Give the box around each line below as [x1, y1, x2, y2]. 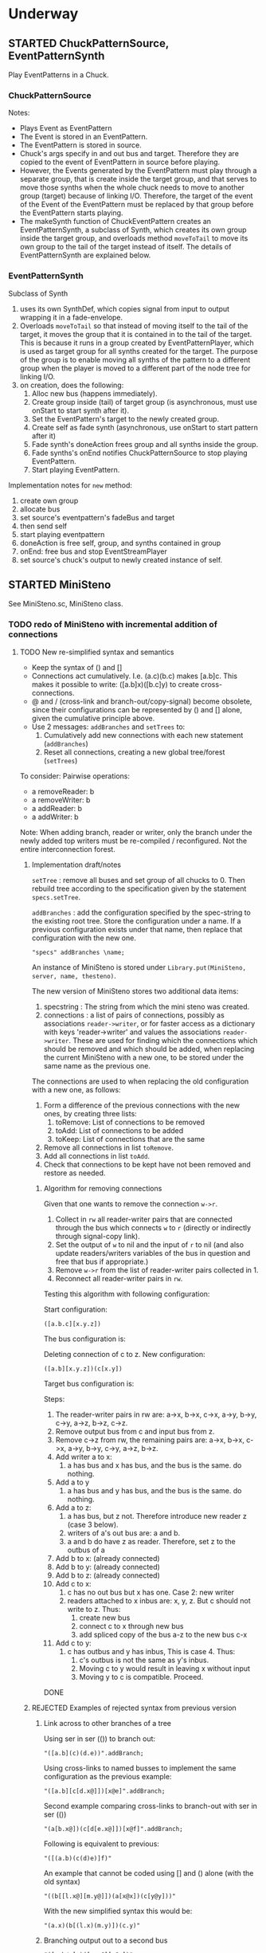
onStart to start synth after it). [31, 406, 130, 415]
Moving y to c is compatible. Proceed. [79, 1672, 204, 1681]
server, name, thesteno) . [31, 971, 117, 980]
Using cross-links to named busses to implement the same [43, 1763, 237, 1773]
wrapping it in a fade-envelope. [19, 312, 123, 322]
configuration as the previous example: [43, 1771, 172, 1781]
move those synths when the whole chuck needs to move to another [19, 182, 245, 192]
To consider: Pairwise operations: [19, 771, 130, 781]
